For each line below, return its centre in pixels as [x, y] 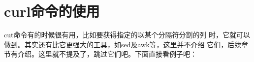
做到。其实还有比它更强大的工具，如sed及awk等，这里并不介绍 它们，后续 [123, 44]
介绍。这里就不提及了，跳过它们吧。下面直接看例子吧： [107, 54]
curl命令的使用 [52, 11]
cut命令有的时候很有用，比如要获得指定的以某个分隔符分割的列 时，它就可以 [127, 35]
